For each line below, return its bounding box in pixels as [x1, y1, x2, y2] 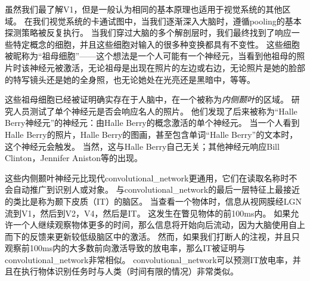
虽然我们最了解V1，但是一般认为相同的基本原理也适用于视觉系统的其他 [5, 3, 283, 15]
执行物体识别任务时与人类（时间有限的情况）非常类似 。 [21, 265, 238, 277]
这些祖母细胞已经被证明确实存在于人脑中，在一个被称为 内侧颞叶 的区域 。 [5, 93, 289, 106]
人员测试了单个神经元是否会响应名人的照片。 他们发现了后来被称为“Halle [13, 104, 297, 117]
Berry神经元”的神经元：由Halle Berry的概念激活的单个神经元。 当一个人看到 [5, 116, 300, 129]
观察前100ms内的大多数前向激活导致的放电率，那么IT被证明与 [5, 242, 246, 254]
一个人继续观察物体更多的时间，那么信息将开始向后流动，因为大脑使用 [13, 218, 289, 231]
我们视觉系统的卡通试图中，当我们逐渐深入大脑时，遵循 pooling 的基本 [32, 14, 302, 27]
